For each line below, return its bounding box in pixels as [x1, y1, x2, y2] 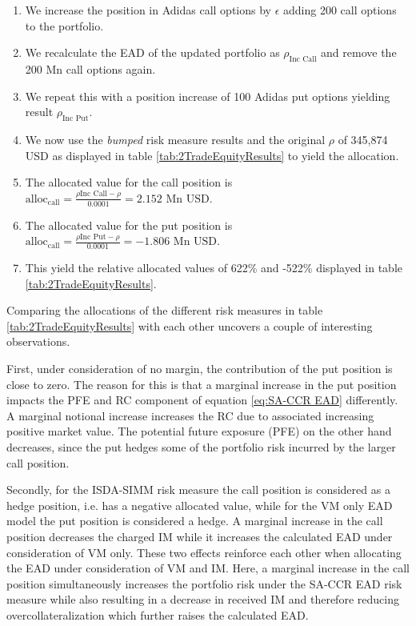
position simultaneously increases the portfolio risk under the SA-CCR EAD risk [6, 575, 402, 592]
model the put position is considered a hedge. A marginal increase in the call [6, 512, 383, 529]
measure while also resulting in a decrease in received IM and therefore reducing [6, 591, 399, 608]
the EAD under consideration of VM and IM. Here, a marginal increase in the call [6, 560, 410, 576]
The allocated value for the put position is [25, 216, 233, 233]
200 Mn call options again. [25, 60, 156, 77]
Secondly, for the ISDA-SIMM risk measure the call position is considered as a [6, 481, 390, 498]
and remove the [321, 44, 397, 61]
